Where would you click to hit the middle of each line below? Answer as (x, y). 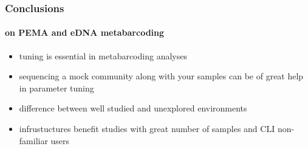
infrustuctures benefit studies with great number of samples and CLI (147, 129)
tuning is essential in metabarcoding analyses (103, 55)
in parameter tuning (56, 88)
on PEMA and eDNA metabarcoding (85, 32)
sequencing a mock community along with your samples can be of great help (161, 76)
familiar (33, 140)
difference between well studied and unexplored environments (133, 108)
